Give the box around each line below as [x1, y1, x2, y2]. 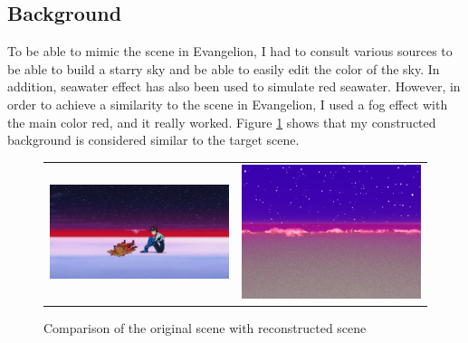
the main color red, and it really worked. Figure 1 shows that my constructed [7, 112, 436, 131]
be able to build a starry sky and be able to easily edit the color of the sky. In [7, 59, 440, 78]
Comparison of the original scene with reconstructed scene [43, 319, 367, 338]
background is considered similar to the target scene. [7, 130, 300, 149]
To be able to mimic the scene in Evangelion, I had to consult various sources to [7, 42, 453, 61]
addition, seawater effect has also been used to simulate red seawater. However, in [7, 77, 461, 96]
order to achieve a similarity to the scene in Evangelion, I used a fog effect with [7, 94, 448, 113]
